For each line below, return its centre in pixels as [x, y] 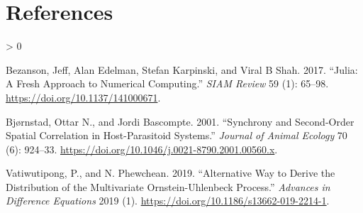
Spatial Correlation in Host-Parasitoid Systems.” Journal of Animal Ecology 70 [177, 135]
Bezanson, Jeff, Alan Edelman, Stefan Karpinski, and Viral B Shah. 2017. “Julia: [182, 69]
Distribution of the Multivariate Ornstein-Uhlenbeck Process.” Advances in [168, 186]
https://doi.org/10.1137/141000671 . [83, 97]
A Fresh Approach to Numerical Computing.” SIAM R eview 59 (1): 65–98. [167, 83]
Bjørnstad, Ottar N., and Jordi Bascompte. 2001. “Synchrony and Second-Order [180, 121]
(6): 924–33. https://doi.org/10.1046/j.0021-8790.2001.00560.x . [142, 149]
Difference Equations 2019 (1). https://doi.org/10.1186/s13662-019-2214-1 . [168, 201]
